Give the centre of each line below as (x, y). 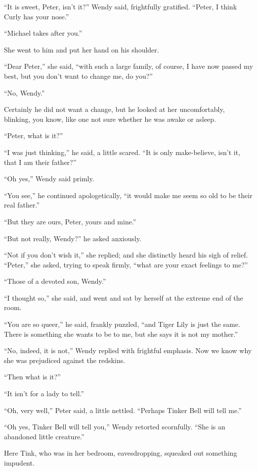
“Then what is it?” (32, 377)
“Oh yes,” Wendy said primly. (49, 179)
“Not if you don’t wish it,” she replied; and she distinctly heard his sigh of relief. (126, 255)
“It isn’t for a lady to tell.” (44, 393)
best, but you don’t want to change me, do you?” (79, 76)
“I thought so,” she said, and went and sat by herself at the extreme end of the (124, 297)
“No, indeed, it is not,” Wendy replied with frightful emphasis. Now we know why (128, 350)
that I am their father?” (40, 162)
